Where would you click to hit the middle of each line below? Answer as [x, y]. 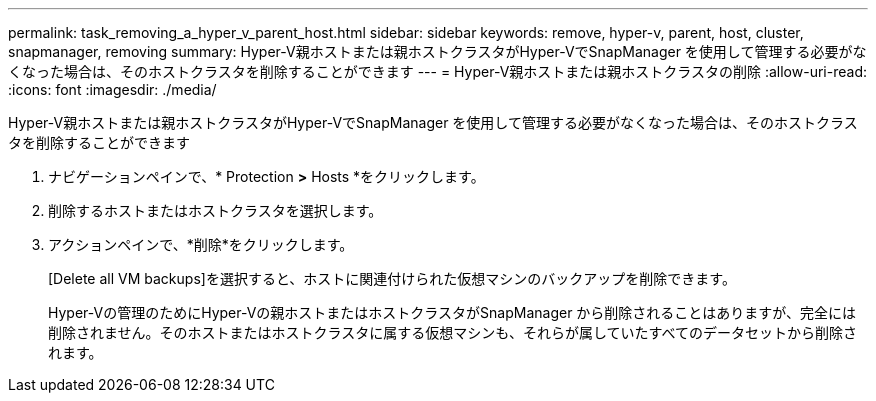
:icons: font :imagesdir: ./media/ [112, 89]
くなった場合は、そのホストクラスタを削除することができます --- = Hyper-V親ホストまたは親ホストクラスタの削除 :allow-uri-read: [437, 71]
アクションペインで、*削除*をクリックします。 [201, 244]
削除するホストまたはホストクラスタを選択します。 [215, 210]
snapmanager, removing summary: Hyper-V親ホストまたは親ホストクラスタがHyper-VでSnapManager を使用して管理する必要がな [437, 51]
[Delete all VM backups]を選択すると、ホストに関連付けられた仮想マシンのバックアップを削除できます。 [392, 278]
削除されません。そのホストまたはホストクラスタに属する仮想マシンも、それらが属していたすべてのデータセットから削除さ [452, 332]
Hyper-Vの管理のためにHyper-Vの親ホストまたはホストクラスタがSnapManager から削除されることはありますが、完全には [452, 312]
